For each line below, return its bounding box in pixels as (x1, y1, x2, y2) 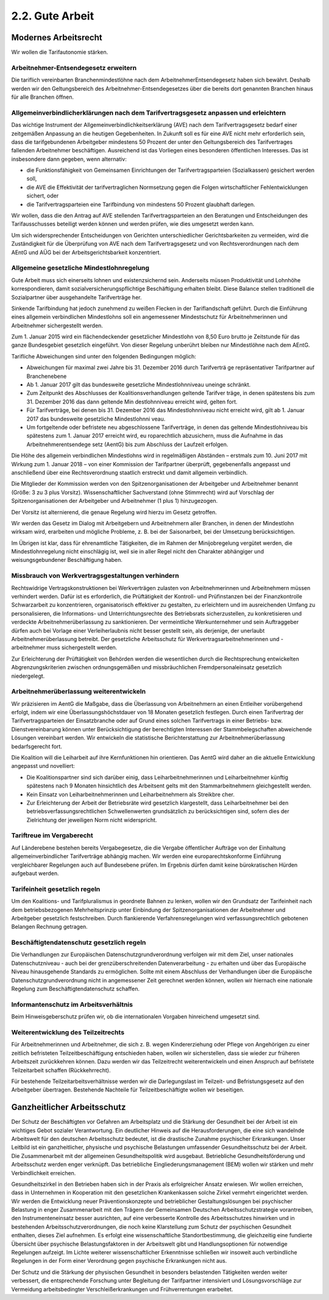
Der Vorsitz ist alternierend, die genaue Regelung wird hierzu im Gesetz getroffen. (11, 508, 218, 516)
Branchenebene (26, 372, 67, 380)
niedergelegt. (11, 672, 45, 680)
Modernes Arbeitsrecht (11, 32, 103, 43)
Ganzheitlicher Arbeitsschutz (11, 1102, 126, 1112)
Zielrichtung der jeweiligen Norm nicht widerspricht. (26, 816, 157, 823)
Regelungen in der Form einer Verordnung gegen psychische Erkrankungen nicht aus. (11, 1257, 227, 1265)
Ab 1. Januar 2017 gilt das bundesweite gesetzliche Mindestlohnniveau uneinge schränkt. (26, 381, 251, 388)
